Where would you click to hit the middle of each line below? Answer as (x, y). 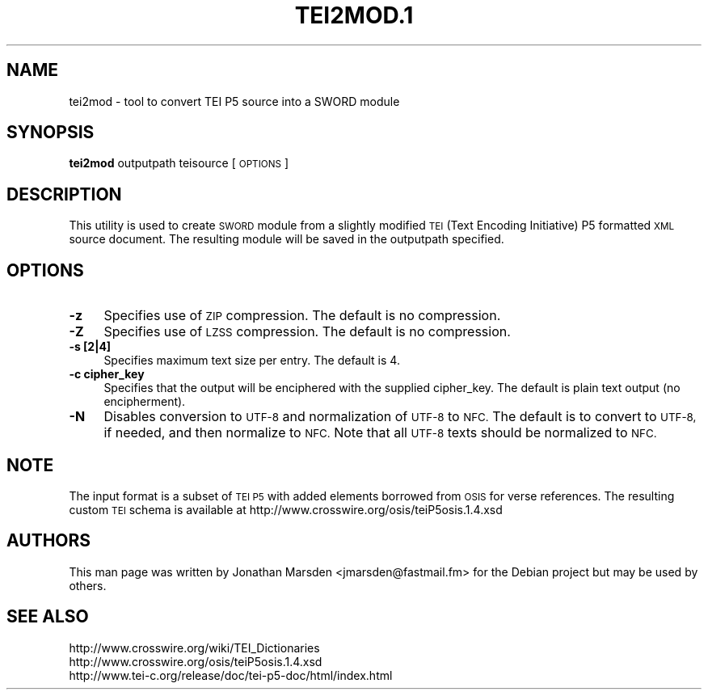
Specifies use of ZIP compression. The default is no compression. (302, 316)
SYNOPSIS (51, 133)
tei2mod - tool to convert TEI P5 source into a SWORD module (234, 101)
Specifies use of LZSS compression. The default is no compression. (307, 332)
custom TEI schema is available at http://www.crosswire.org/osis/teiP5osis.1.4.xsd (286, 509)
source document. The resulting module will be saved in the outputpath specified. (287, 239)
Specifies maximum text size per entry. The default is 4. (252, 361)
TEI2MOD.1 (354, 15)
